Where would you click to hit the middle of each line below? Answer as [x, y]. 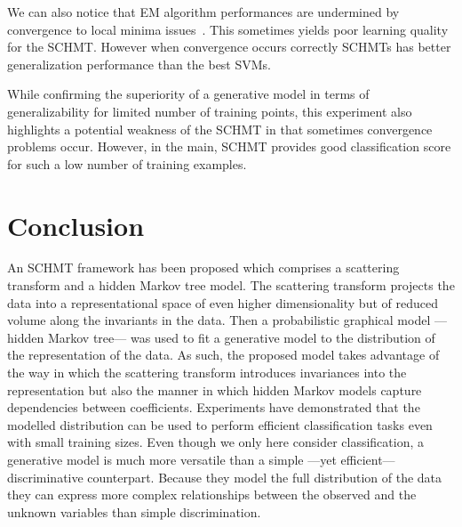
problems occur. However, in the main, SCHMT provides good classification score [229, 146]
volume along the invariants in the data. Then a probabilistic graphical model [219, 320]
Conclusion [76, 225]
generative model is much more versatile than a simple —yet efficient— [201, 459]
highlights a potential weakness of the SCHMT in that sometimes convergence [220, 129]
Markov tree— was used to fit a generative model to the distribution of [241, 337]
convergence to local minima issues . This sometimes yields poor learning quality [228, 29]
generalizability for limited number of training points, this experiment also [210, 111]
